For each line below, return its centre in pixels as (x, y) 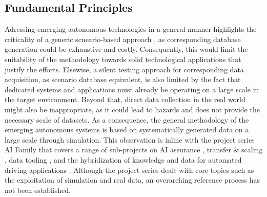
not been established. (38, 190)
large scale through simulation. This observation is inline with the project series (130, 139)
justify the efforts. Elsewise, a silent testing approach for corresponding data (124, 69)
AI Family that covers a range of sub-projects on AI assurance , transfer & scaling (134, 150)
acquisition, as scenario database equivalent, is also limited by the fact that (123, 79)
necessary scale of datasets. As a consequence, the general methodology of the (127, 119)
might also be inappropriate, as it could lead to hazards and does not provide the (132, 109)
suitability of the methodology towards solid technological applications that (123, 59)
